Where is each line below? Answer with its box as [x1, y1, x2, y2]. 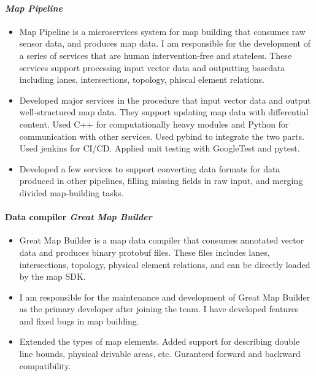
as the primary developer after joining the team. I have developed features [19, 302, 299, 315]
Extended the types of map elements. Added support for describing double [19, 335, 300, 348]
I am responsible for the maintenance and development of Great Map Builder [19, 290, 310, 303]
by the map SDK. [19, 270, 86, 283]
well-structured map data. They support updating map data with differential [19, 106, 309, 118]
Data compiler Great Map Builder [5, 210, 152, 223]
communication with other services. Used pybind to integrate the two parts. [19, 129, 304, 142]
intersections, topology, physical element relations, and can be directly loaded [19, 258, 310, 270]
